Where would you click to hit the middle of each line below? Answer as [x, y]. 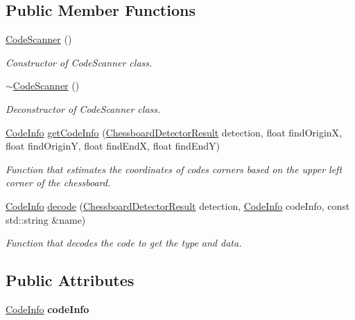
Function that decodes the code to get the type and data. [124, 243]
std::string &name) [46, 219]
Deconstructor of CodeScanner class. [83, 108]
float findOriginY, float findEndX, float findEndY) [113, 146]
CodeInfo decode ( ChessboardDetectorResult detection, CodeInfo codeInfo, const [178, 205]
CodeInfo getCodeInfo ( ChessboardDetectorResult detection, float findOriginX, [174, 132]
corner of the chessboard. [58, 183]
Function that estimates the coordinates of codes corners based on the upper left [174, 169]
